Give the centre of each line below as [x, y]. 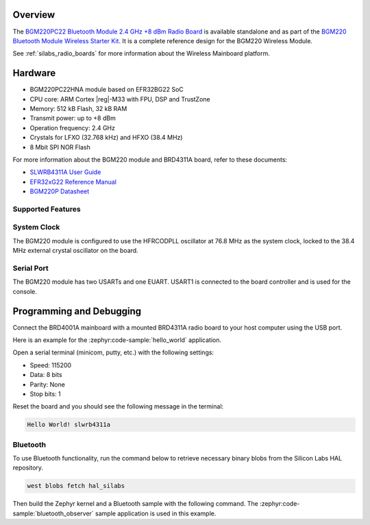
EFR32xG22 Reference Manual [73, 182]
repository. [28, 468]
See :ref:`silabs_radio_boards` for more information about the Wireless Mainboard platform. [141, 53]
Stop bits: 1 [45, 393]
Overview [34, 15]
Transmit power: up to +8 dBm [73, 118]
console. [25, 291]
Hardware [34, 73]
